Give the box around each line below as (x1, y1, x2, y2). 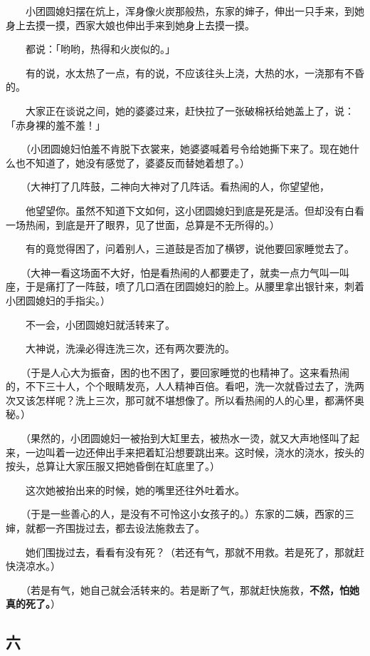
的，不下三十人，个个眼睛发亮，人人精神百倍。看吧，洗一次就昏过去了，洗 (6, 379, 354, 394)
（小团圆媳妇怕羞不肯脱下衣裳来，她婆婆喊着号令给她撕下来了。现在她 (25, 141, 349, 156)
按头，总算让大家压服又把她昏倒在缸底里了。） (6, 458, 220, 473)
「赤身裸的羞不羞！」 (6, 117, 105, 132)
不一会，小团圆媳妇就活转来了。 (25, 317, 175, 332)
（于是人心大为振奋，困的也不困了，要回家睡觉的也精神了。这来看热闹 (25, 364, 349, 379)
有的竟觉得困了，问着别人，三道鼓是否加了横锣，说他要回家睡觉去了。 (25, 241, 354, 256)
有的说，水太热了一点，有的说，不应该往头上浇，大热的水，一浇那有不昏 (25, 65, 364, 80)
